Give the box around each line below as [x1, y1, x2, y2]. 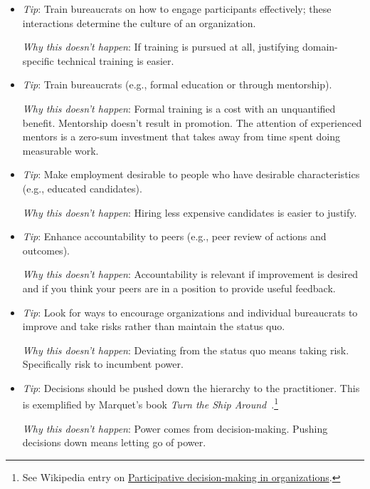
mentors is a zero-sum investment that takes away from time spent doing [22, 129, 340, 144]
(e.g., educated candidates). [22, 180, 142, 195]
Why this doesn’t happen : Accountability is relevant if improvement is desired [22, 267, 359, 282]
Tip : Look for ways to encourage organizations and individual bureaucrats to [22, 304, 358, 319]
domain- [302, 39, 338, 54]
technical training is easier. [57, 53, 174, 68]
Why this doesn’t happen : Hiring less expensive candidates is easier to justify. [22, 205, 357, 220]
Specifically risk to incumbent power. [22, 356, 184, 371]
